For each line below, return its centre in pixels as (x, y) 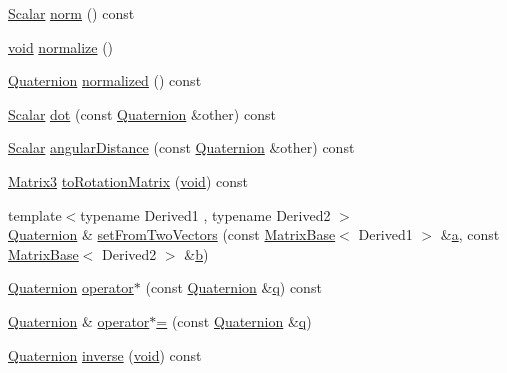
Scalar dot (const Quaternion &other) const (142, 113)
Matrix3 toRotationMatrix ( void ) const (128, 180)
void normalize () (61, 46)
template (35, 214)
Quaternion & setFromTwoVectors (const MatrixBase (172, 234)
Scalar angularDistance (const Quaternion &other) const (181, 147)
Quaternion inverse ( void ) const (105, 354)
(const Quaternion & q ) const (233, 287)
